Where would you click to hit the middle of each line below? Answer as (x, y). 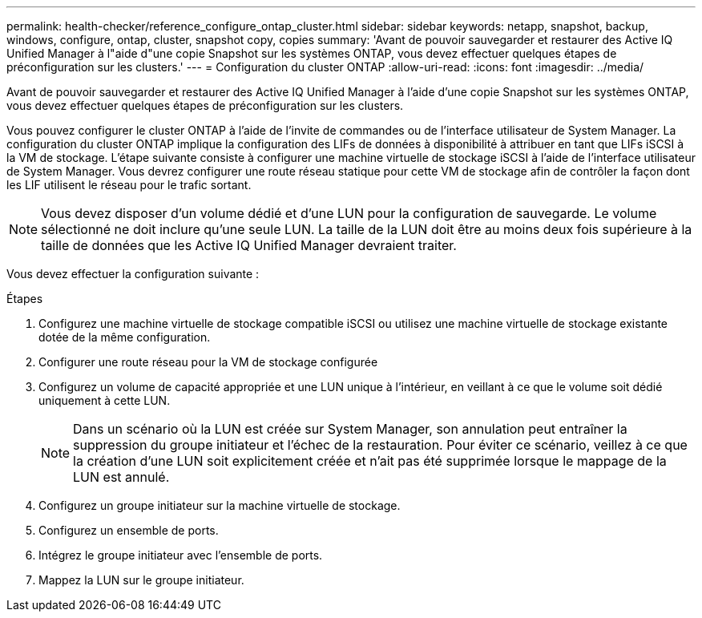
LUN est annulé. (121, 477)
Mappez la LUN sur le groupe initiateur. (141, 580)
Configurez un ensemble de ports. (129, 530)
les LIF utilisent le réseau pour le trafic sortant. (129, 185)
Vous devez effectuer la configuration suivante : (133, 274)
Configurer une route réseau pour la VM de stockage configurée (208, 362)
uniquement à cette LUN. (105, 400)
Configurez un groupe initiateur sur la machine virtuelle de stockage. (220, 505)
